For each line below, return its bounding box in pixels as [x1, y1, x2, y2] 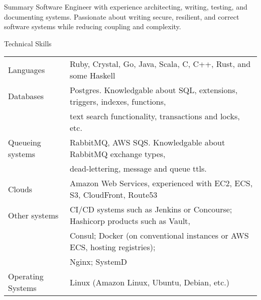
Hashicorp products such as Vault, [69, 215, 191, 227]
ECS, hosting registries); [69, 241, 156, 253]
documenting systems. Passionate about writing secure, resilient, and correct [4, 11, 239, 22]
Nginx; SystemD [69, 256, 127, 268]
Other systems [8, 209, 59, 221]
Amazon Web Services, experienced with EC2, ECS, [69, 177, 253, 189]
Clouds [8, 183, 33, 195]
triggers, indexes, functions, [69, 96, 166, 108]
